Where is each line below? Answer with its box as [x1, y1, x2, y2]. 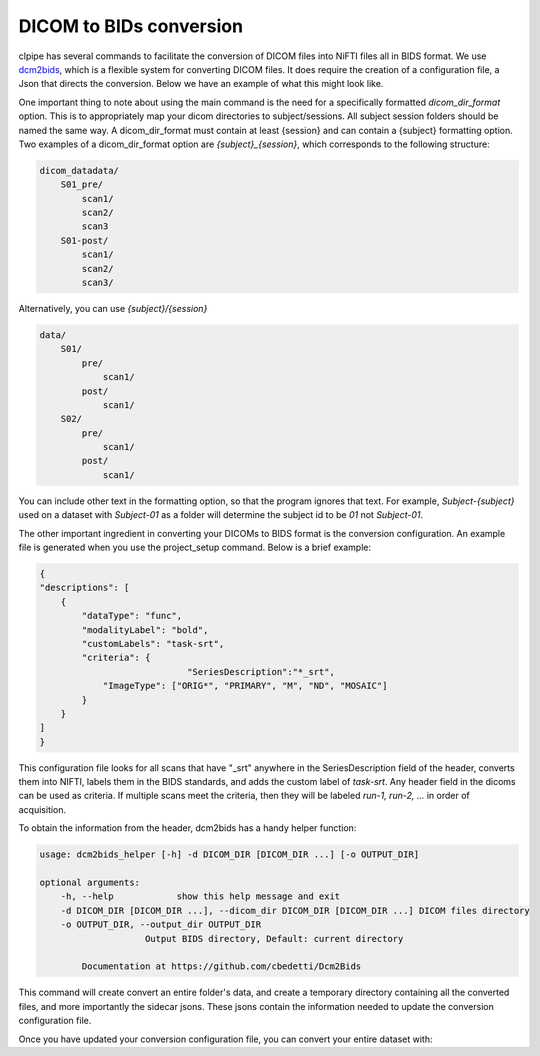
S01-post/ [60, 235, 109, 246]
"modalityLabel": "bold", [81, 624, 209, 635]
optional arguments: [39, 877, 140, 889]
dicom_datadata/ [39, 165, 120, 176]
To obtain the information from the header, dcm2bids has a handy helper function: [18, 822, 357, 834]
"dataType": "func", [81, 610, 183, 622]
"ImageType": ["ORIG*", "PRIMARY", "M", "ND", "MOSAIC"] [102, 680, 388, 692]
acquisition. [18, 803, 67, 815]
